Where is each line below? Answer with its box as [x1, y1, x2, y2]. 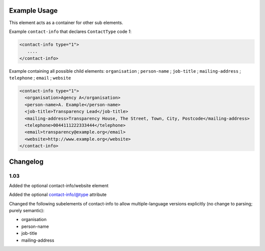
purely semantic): [9, 208, 45, 214]
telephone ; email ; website [9, 75, 71, 81]
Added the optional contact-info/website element [9, 182, 109, 189]
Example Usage [9, 6, 58, 15]
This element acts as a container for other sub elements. [9, 20, 124, 26]
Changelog [9, 157, 44, 166]
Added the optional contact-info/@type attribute [9, 192, 107, 197]
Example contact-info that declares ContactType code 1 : [9, 28, 132, 34]
